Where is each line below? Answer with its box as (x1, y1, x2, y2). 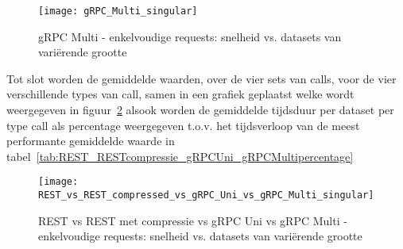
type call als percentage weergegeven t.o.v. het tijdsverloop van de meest (6, 117, 360, 133)
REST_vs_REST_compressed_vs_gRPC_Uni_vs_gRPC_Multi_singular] (38, 190, 374, 201)
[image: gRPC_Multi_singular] (38, 6, 198, 17)
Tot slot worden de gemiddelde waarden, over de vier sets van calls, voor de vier (6, 70, 397, 86)
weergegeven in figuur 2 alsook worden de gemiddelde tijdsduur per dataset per (6, 102, 394, 118)
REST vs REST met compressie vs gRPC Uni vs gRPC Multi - (38, 212, 347, 228)
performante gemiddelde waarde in (6, 132, 175, 149)
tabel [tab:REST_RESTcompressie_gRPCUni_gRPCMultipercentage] (6, 147, 354, 164)
